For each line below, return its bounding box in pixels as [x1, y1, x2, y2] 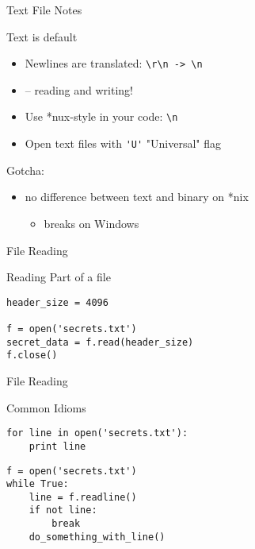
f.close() [6, 350, 58, 361]
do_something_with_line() [29, 531, 166, 543]
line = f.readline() [29, 491, 137, 503]
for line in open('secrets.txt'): [6, 427, 188, 439]
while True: [6, 478, 69, 490]
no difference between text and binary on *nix [25, 188, 249, 205]
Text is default [6, 28, 78, 44]
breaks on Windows [44, 215, 139, 231]
